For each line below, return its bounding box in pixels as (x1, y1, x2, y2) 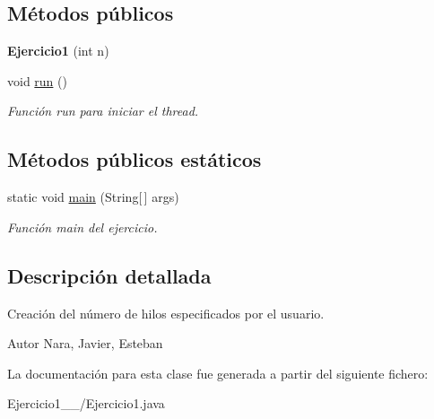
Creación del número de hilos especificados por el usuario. (7, 303, 325, 322)
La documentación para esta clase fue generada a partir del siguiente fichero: (7, 363, 429, 382)
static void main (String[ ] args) (7, 188, 179, 206)
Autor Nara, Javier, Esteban (7, 334, 163, 353)
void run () (7, 71, 67, 90)
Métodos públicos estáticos (7, 145, 262, 173)
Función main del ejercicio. (7, 217, 158, 236)
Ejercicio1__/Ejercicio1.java (7, 394, 165, 413)
